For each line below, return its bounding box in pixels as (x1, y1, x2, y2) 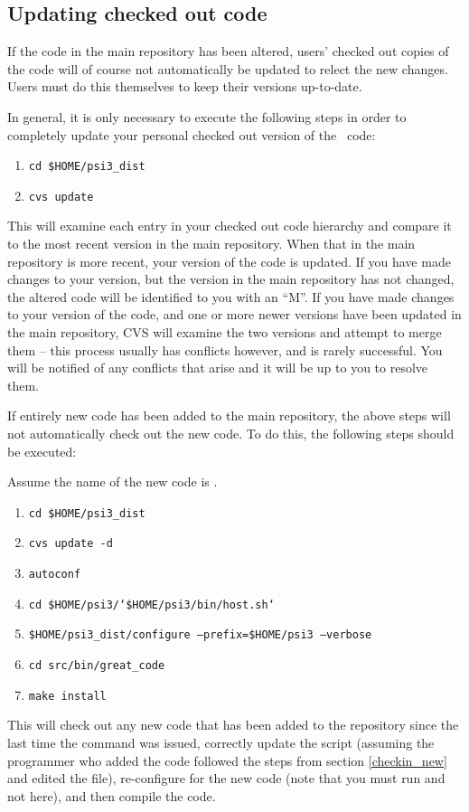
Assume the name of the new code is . (7, 472, 218, 491)
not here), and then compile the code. (7, 786, 216, 805)
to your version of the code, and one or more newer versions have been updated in (7, 305, 462, 324)
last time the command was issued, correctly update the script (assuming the (7, 732, 435, 751)
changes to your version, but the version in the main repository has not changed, (7, 269, 455, 288)
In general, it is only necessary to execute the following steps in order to (7, 107, 407, 126)
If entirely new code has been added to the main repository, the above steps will (7, 406, 451, 425)
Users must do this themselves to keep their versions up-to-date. (7, 77, 362, 96)
